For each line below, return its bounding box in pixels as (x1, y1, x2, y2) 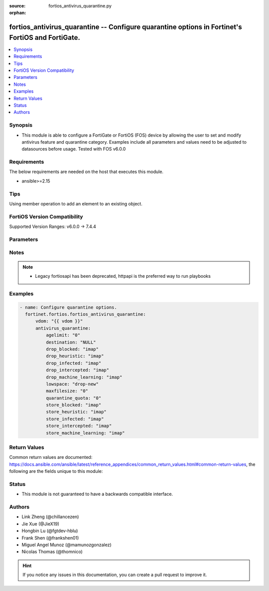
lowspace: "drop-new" (45, 381, 99, 387)
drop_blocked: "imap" (45, 346, 99, 352)
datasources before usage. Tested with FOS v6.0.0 (21, 146, 126, 152)
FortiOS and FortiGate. (9, 33, 81, 42)
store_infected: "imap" (45, 416, 104, 421)
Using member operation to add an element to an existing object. (9, 201, 143, 206)
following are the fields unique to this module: (9, 468, 103, 474)
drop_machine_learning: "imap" (45, 374, 123, 380)
